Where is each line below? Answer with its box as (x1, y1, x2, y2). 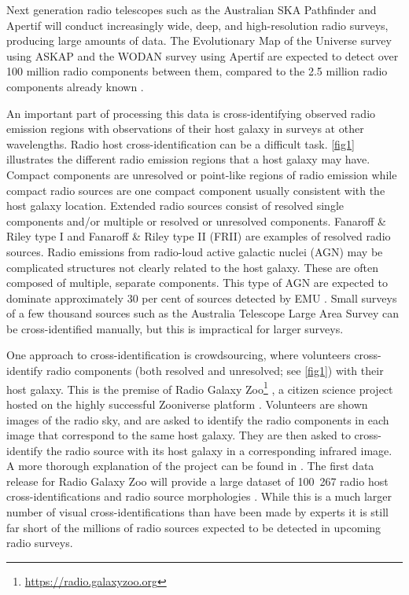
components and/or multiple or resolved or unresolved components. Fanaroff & (6, 212, 386, 229)
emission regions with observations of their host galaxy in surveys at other (6, 120, 364, 137)
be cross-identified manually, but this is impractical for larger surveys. (6, 320, 344, 336)
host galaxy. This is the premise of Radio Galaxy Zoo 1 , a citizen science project (6, 378, 393, 397)
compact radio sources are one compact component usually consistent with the (6, 182, 385, 198)
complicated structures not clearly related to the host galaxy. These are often (6, 259, 378, 275)
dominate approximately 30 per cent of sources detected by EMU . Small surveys (6, 289, 397, 306)
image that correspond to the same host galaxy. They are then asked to (6, 427, 351, 443)
